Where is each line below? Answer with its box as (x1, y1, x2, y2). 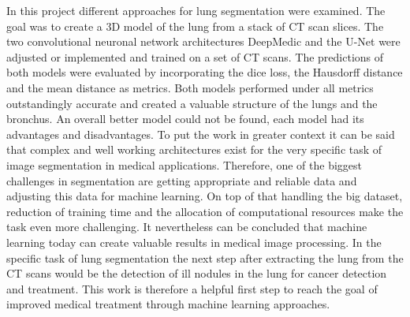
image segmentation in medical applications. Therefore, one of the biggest (6, 156, 363, 173)
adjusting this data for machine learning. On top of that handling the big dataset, (6, 188, 403, 204)
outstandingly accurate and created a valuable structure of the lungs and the (6, 95, 378, 111)
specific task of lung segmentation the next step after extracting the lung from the (6, 249, 404, 266)
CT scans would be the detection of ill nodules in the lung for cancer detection (6, 265, 387, 282)
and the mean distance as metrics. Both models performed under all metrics (6, 79, 374, 95)
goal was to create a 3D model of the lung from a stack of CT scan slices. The (6, 17, 384, 34)
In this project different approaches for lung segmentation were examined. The (6, 2, 386, 18)
